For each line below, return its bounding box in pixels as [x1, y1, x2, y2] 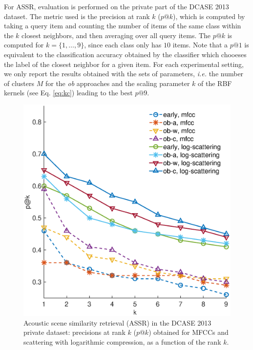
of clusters [4, 78, 35, 88]
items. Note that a [172, 40, 228, 50]
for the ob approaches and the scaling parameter [45, 78, 190, 88]
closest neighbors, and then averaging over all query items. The [21, 30, 211, 40]
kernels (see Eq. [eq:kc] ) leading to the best [4, 87, 133, 98]
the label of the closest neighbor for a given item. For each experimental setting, [4, 59, 244, 69]
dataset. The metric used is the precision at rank [4, 11, 150, 21]
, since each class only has [84, 40, 162, 50]
